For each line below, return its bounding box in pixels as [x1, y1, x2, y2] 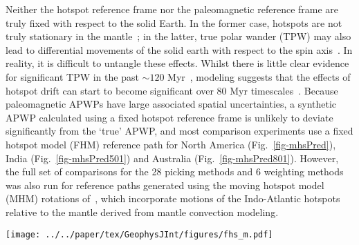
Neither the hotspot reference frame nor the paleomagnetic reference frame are [6, 2, 339, 16]
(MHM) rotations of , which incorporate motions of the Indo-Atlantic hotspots [6, 191, 340, 206]
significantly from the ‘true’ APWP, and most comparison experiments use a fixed [6, 124, 353, 138]
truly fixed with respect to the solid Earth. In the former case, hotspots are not [6, 15, 342, 30]
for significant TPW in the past [6, 69, 139, 84]
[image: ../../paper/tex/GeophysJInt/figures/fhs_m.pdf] [6, 229, 273, 239]
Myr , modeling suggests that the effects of [167, 69, 351, 84]
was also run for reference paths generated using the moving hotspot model [6, 177, 324, 192]
